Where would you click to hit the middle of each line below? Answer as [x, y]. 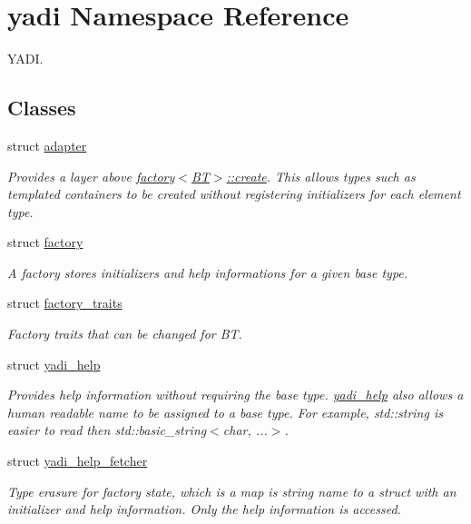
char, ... [245, 430]
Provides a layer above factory [91, 176]
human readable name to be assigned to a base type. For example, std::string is [225, 412]
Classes [42, 108]
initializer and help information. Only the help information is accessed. [204, 509]
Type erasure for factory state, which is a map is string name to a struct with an [232, 491]
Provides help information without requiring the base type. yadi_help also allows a [235, 395]
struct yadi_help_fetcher [78, 461]
